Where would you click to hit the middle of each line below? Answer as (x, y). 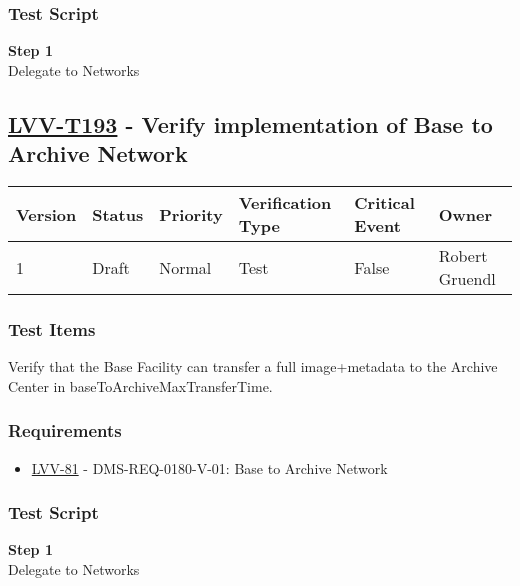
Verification (285, 202)
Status (118, 214)
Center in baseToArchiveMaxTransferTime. (140, 385)
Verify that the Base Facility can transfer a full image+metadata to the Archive (253, 366)
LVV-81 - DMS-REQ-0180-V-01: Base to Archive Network (209, 467)
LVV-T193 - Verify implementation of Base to (250, 123)
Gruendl (467, 278)
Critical (384, 202)
